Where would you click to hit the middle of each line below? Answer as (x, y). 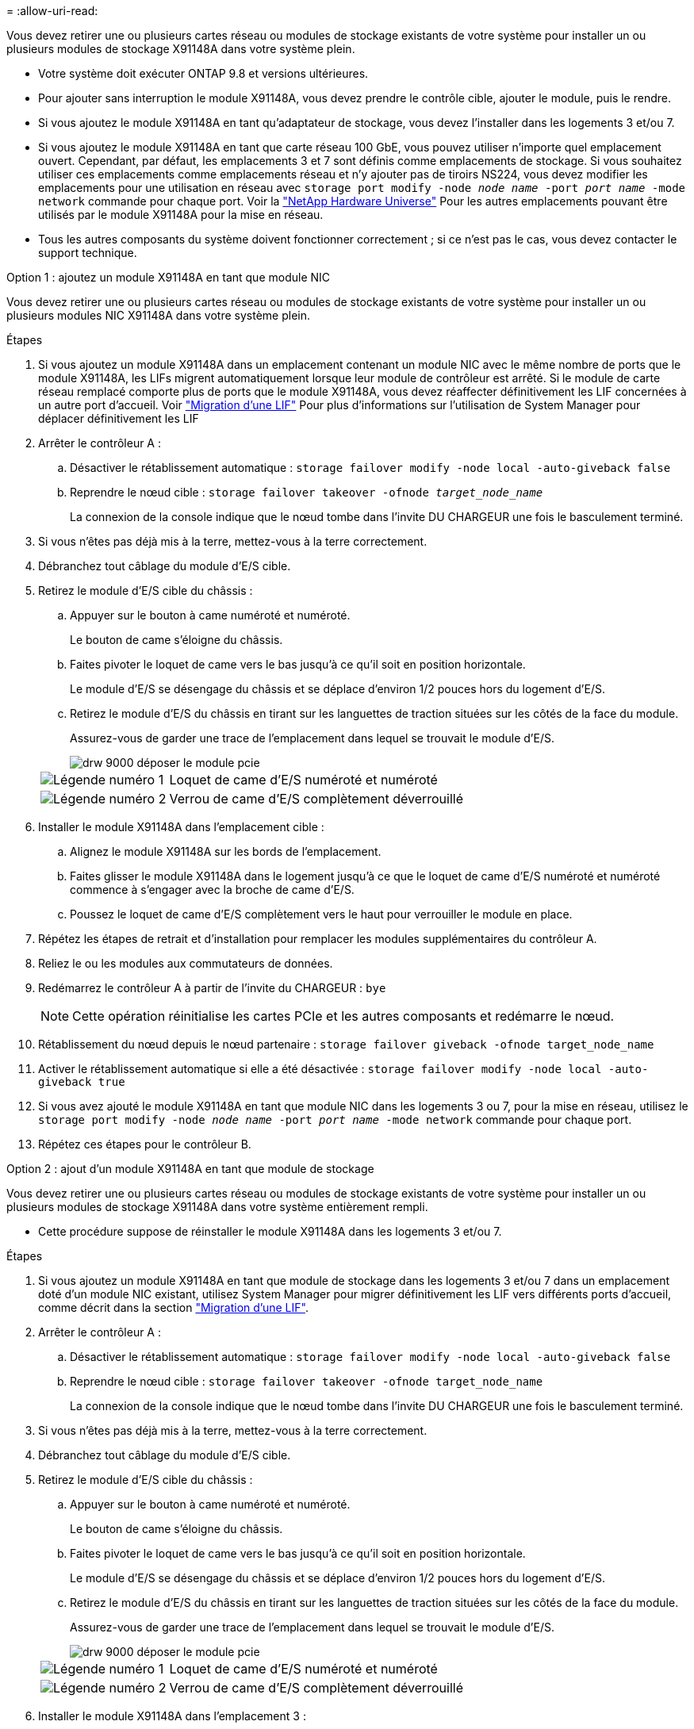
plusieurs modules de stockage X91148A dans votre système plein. (181, 49)
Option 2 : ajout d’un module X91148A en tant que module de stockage (190, 1169)
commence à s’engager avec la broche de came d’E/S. (212, 889)
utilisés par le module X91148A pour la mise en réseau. (181, 215)
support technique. (88, 253)
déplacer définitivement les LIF (119, 418)
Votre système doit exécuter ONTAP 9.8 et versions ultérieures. (203, 73)
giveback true (82, 1082)
